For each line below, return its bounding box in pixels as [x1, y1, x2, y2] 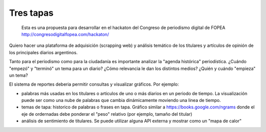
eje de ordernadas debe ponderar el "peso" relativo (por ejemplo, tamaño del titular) [21, 111, 193, 117]
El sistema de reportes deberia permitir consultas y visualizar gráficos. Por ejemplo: [9, 81, 179, 87]
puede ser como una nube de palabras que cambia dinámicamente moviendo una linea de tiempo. [21, 98, 221, 103]
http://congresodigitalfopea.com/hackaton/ [21, 31, 109, 37]
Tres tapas [9, 7, 54, 18]
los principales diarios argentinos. [9, 49, 78, 55]
